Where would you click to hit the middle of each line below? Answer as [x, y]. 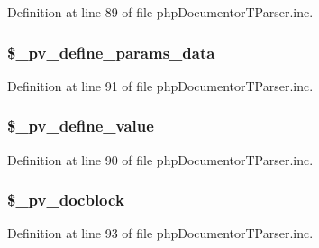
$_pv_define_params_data [111, 52]
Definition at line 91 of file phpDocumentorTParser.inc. [160, 85]
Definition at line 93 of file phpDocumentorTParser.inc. [160, 233]
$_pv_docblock [66, 200]
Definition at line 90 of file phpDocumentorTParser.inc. [160, 159]
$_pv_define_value [81, 126]
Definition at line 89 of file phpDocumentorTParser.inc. [160, 12]
